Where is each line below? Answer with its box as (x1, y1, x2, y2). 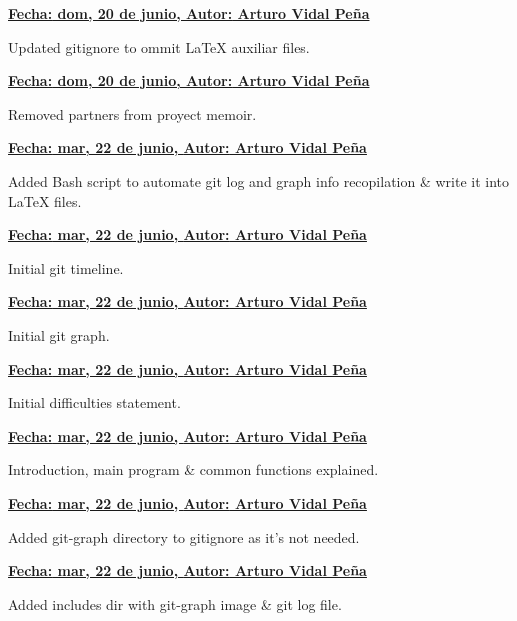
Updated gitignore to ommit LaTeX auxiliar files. (8, 36, 310, 57)
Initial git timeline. (8, 257, 124, 278)
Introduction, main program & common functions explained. (8, 459, 379, 480)
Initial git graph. (8, 324, 110, 345)
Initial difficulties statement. (8, 392, 181, 413)
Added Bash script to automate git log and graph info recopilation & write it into (8, 170, 510, 191)
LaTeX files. (8, 190, 82, 211)
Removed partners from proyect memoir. (8, 103, 257, 124)
